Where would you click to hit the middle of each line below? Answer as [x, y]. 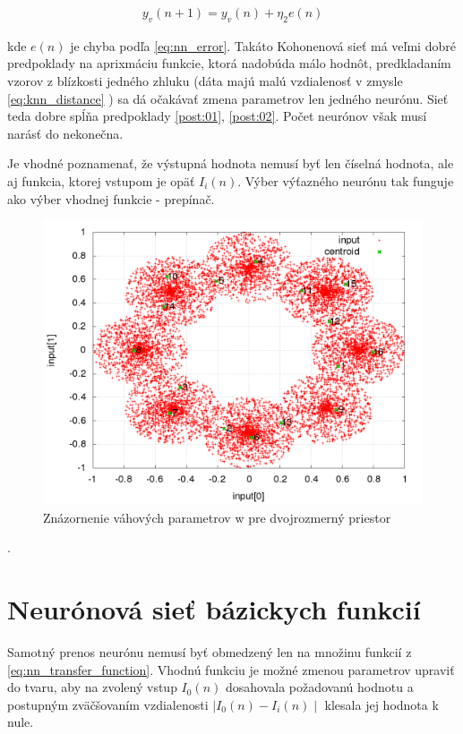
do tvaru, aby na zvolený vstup [92, 687]
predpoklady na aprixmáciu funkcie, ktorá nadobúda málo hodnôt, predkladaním [229, 63]
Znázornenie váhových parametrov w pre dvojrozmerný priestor [217, 517]
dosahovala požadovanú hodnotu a [319, 687]
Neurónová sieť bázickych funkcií [214, 609]
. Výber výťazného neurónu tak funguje [346, 180]
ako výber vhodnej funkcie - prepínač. [111, 198]
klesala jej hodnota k [382, 704]
